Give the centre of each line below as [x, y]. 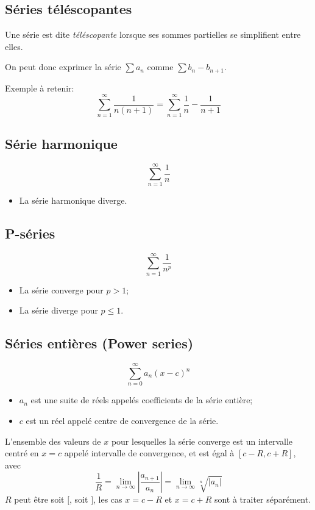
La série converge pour [61, 289]
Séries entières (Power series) [99, 343]
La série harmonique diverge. [73, 200]
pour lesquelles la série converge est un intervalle [202, 441]
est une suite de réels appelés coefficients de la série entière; [142, 400]
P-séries [30, 233]
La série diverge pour [58, 310]
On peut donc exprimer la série [63, 67]
